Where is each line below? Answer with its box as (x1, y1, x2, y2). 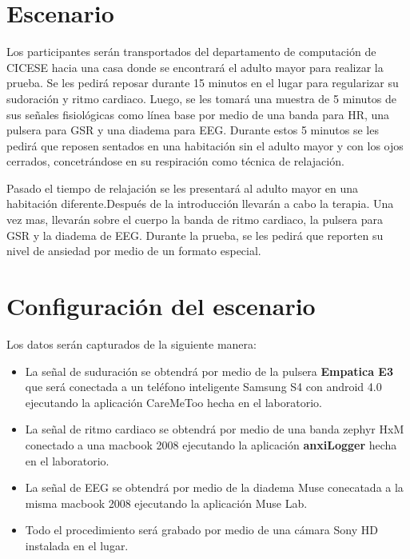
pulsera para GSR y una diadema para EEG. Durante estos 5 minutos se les (6, 122, 379, 138)
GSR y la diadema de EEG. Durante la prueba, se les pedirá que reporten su (6, 226, 384, 243)
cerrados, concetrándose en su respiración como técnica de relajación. (6, 153, 344, 170)
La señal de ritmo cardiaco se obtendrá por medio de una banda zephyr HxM (25, 421, 404, 437)
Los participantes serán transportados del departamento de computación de (6, 43, 376, 60)
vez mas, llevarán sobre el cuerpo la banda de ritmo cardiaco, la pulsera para (6, 211, 384, 228)
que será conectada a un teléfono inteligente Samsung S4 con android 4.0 (25, 378, 382, 395)
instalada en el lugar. (25, 537, 129, 553)
